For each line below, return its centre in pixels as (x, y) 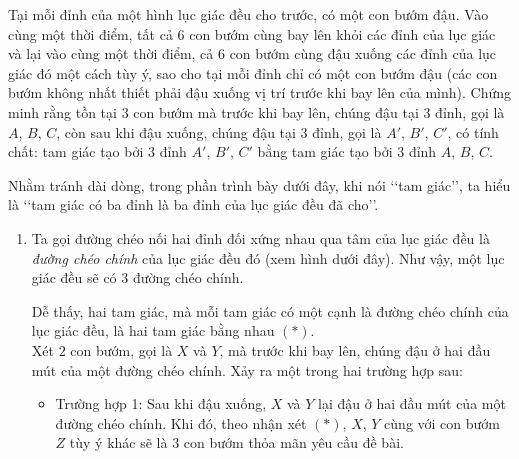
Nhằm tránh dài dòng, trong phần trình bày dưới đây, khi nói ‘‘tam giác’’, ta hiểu (259, 184)
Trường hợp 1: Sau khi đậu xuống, (161, 403)
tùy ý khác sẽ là (118, 442)
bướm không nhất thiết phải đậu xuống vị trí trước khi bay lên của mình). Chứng (260, 92)
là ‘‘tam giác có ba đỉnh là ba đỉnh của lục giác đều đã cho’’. (193, 204)
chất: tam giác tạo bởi (76, 151)
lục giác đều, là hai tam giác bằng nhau (153, 330)
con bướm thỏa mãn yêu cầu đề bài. (293, 442)
